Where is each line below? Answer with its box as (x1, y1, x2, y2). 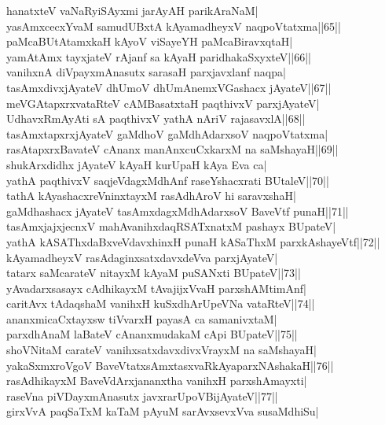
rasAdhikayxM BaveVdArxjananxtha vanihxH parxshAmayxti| (6, 372, 307, 389)
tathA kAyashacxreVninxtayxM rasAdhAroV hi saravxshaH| (6, 187, 296, 204)
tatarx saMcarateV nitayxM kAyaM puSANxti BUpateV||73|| (6, 264, 301, 281)
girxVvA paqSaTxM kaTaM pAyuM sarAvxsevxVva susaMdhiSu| (6, 403, 319, 419)
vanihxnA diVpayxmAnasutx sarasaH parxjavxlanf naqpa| (6, 64, 286, 80)
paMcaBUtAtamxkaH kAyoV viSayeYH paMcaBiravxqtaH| (6, 33, 293, 50)
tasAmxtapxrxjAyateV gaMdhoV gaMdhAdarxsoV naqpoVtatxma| (6, 125, 328, 142)
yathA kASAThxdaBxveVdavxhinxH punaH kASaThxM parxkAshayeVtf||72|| (6, 233, 380, 249)
